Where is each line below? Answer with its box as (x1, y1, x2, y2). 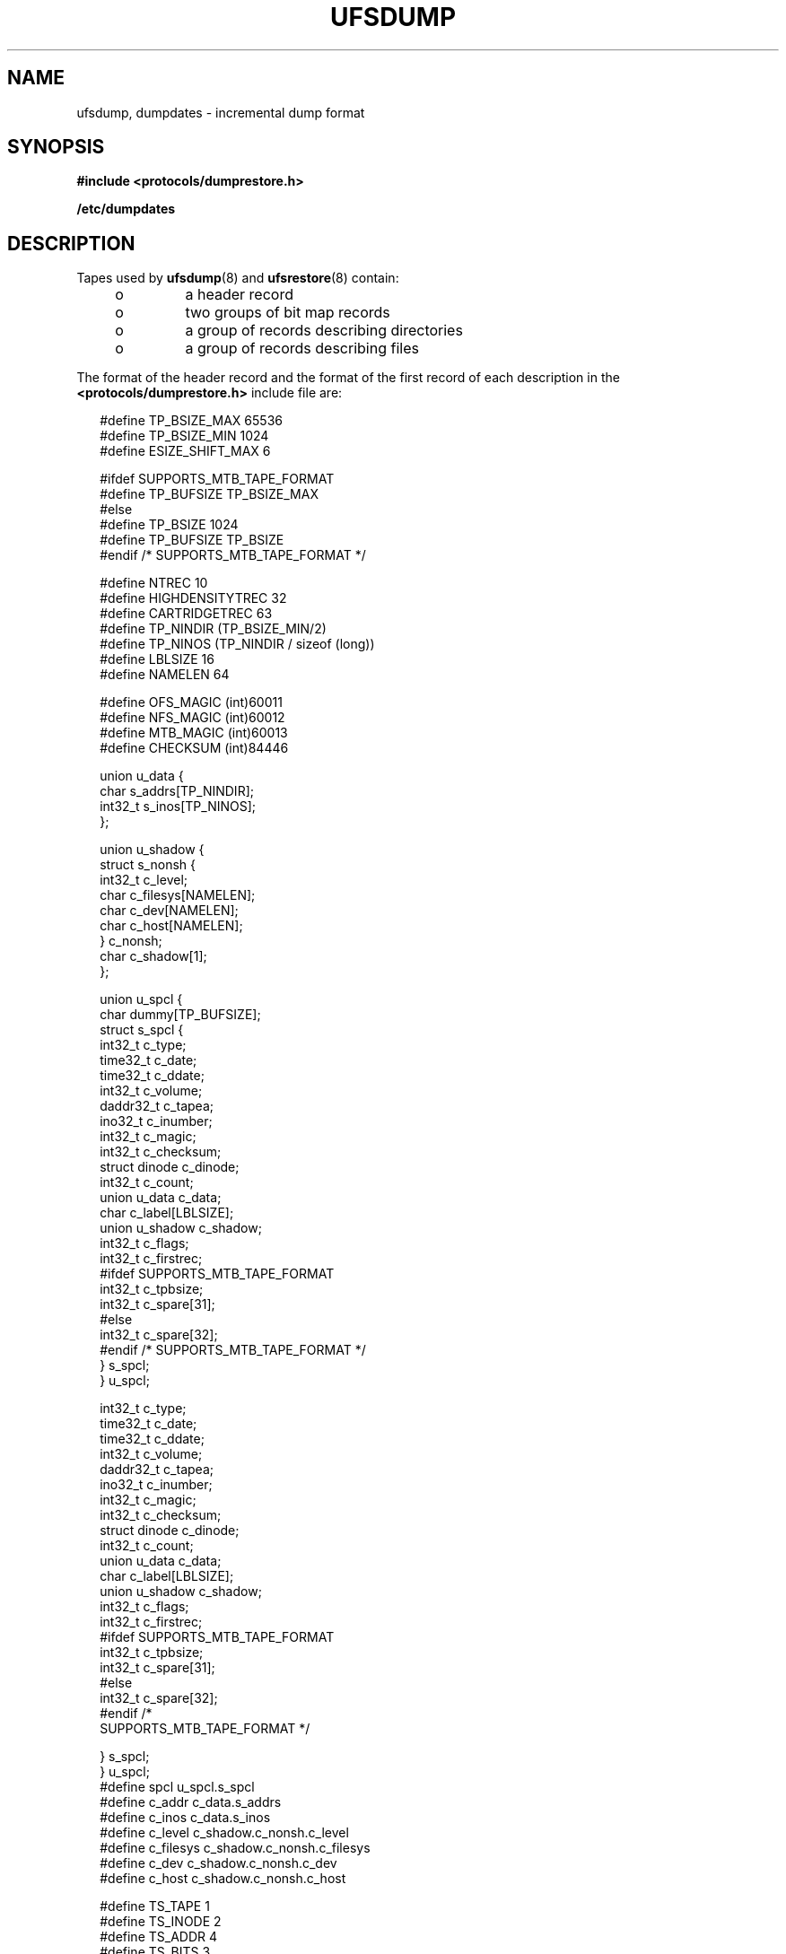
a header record (185, 285, 293, 304)
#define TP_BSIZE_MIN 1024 (100, 428, 269, 444)
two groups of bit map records (185, 303, 390, 322)
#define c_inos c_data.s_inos (100, 1810, 271, 1826)
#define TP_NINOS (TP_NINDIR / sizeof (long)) (100, 636, 375, 652)
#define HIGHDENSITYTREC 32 (100, 590, 287, 606)
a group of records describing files (185, 339, 419, 358)
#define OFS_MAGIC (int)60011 (100, 694, 283, 711)
